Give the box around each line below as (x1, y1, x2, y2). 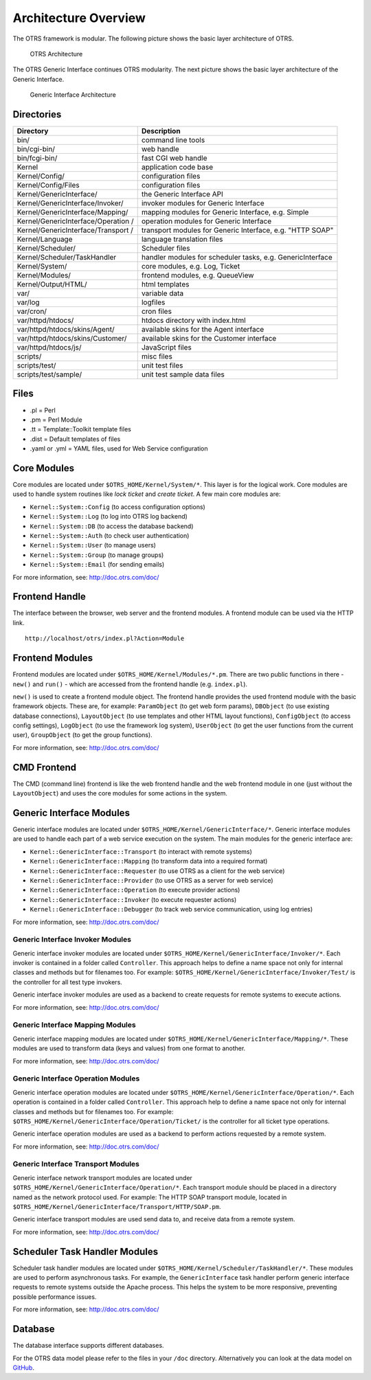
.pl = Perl (30, 406, 56, 414)
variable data (141, 289, 184, 298)
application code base (141, 162, 214, 172)
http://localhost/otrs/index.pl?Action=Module (25, 635, 185, 642)
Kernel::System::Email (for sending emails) (30, 561, 165, 569)
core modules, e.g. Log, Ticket (141, 262, 240, 271)
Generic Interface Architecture (30, 91, 116, 99)
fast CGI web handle (141, 153, 207, 163)
